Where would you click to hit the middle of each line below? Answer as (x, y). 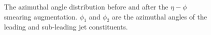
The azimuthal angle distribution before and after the (86, 6)
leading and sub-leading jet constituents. (66, 27)
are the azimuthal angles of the (159, 16)
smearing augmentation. (41, 16)
